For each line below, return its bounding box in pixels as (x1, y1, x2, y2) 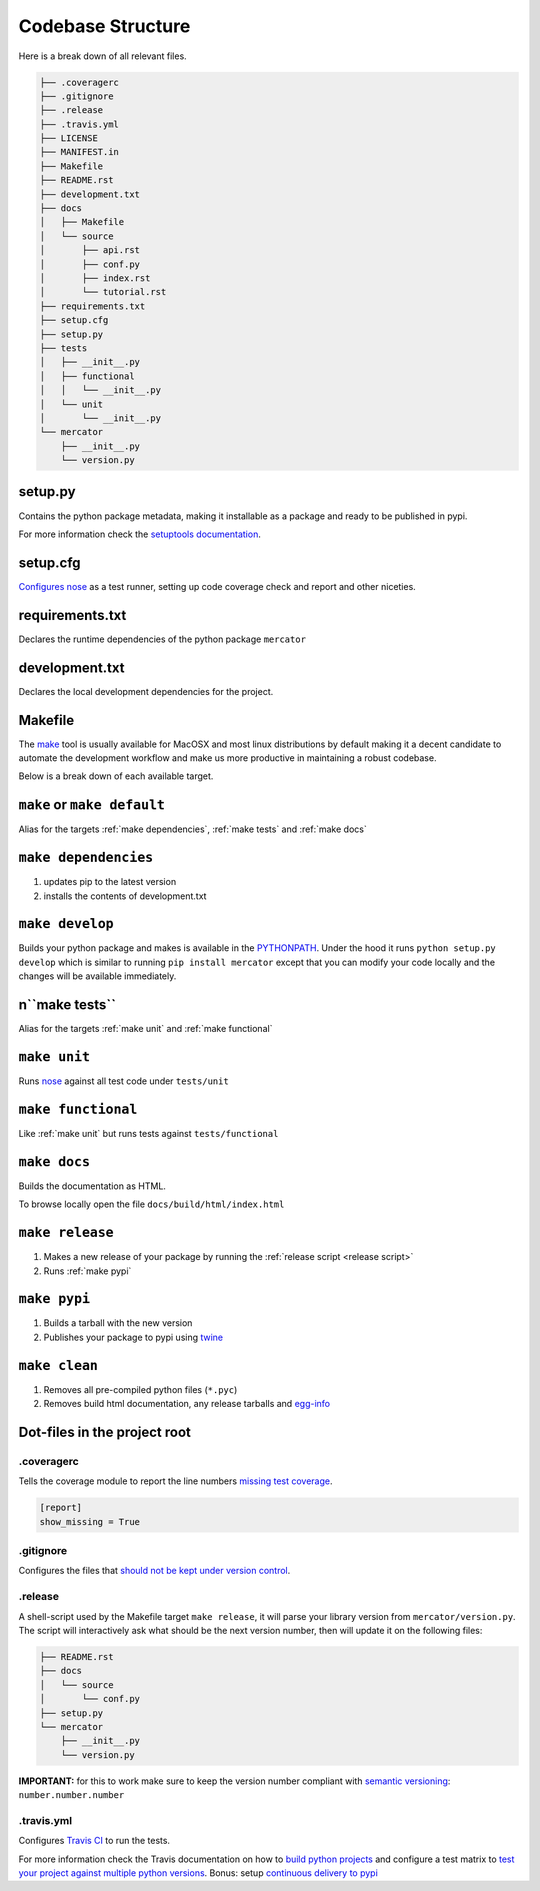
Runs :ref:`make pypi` (43, 1265, 132, 1277)
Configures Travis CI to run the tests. (18, 1835, 170, 1847)
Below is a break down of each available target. (18, 770, 214, 782)
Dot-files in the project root (18, 1423, 192, 1440)
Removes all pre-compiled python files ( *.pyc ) (43, 1383, 238, 1395)
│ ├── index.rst (39, 273, 151, 284)
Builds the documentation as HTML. (18, 1180, 167, 1192)
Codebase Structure (18, 15, 191, 37)
